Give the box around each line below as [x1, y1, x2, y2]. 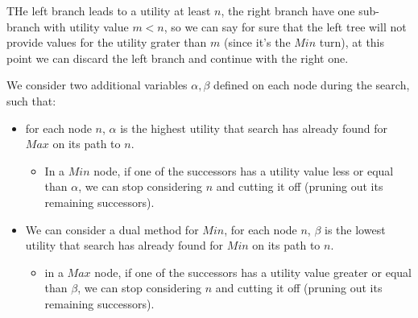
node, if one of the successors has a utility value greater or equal [94, 263, 412, 280]
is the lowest [325, 221, 386, 237]
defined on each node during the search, [213, 76, 410, 93]
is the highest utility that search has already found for [120, 119, 387, 136]
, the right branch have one [221, 2, 355, 19]
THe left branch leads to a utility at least [6, 2, 211, 19]
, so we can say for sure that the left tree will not [163, 18, 407, 35]
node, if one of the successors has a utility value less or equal [93, 162, 394, 179]
